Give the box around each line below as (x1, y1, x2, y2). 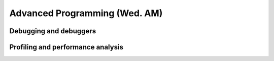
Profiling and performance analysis (9, 43, 124, 51)
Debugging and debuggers (9, 27, 96, 35)
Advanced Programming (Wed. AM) (9, 8, 163, 19)
